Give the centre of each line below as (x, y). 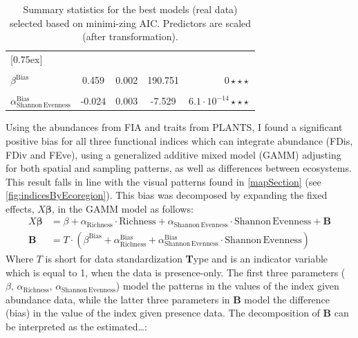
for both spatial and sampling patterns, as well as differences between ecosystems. (179, 168)
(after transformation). (130, 36)
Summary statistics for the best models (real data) (130, 9)
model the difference (287, 299)
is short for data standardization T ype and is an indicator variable (187, 258)
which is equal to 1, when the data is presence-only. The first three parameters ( (176, 272)
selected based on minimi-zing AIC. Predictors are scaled (131, 23)
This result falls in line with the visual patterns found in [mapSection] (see (163, 181)
